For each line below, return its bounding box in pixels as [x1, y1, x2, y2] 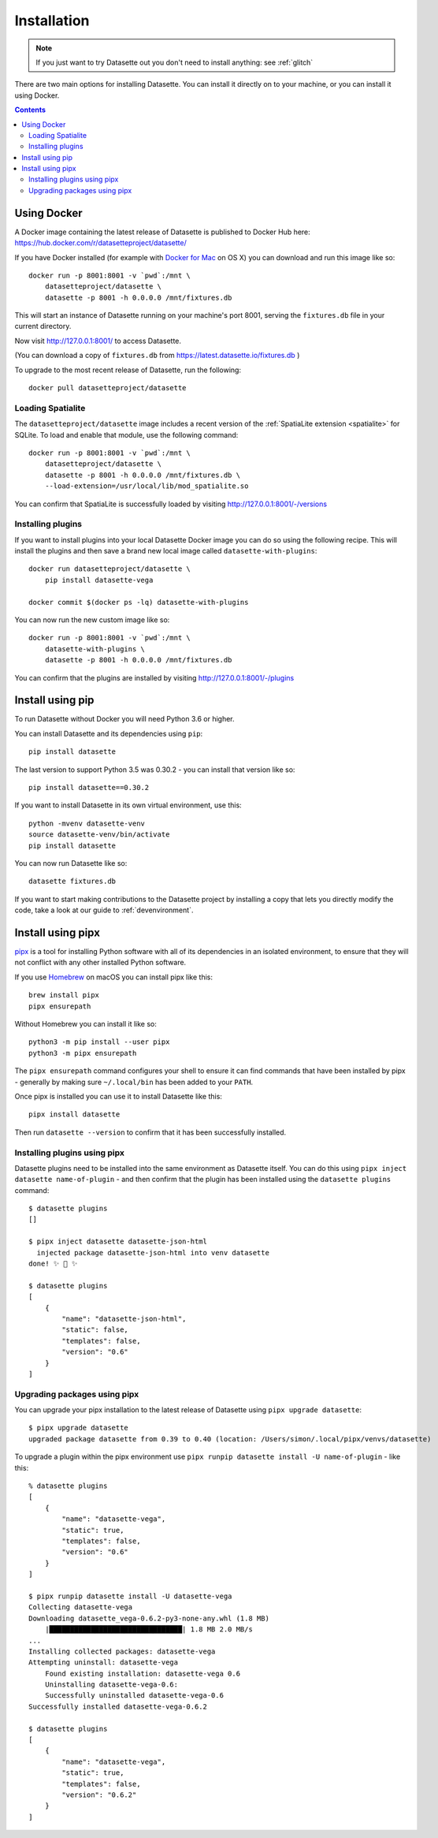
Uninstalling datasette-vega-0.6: [44, 1680, 179, 1689]
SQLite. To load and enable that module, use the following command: [14, 430, 239, 439]
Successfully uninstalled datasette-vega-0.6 [44, 1691, 225, 1700]
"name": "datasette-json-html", [61, 1314, 187, 1323]
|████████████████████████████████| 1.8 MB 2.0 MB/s [44, 1625, 254, 1634]
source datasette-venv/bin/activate [28, 830, 170, 839]
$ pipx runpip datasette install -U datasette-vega [28, 1591, 232, 1601]
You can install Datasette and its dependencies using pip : [14, 729, 203, 738]
